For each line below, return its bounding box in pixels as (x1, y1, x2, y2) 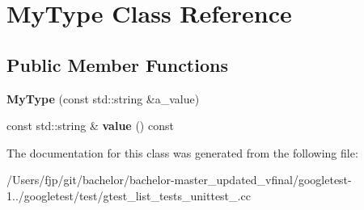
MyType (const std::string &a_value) (6, 90, 200, 107)
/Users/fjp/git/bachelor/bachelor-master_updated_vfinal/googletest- (6, 171, 352, 188)
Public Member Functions (6, 52, 228, 77)
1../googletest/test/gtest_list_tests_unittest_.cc (6, 187, 251, 204)
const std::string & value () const (6, 117, 174, 134)
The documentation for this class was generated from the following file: (6, 144, 358, 161)
